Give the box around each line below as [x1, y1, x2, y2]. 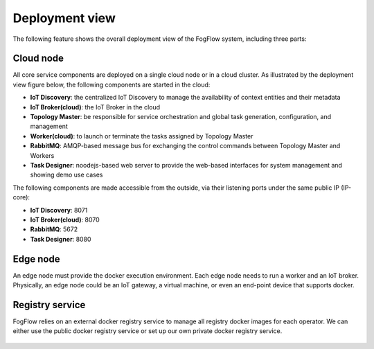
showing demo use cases [30, 170, 103, 179]
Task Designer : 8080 [30, 235, 91, 243]
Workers [30, 151, 55, 159]
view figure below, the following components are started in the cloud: [12, 80, 211, 89]
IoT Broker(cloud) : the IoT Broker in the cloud [30, 102, 161, 111]
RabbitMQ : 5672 [30, 225, 78, 233]
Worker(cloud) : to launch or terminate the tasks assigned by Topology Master [30, 132, 253, 140]
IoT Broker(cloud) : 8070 [30, 215, 100, 224]
